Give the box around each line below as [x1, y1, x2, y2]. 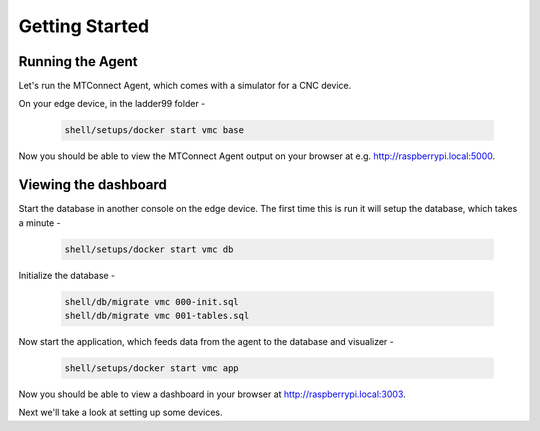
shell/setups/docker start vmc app [64, 363, 239, 374]
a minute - [18, 216, 61, 229]
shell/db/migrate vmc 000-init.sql [64, 296, 239, 307]
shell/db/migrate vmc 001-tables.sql [64, 310, 250, 322]
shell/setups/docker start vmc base [64, 125, 245, 136]
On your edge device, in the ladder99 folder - [18, 98, 206, 110]
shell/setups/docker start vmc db [64, 243, 234, 255]
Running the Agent [18, 53, 139, 70]
